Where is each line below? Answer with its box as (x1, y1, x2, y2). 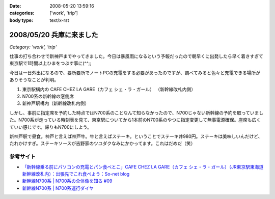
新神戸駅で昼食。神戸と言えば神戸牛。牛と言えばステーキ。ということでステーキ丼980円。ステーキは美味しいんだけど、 (9, 133, 263, 139)
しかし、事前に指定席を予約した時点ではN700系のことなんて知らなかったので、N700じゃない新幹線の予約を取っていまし (9, 109, 264, 116)
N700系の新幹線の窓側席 (22, 93, 74, 99)
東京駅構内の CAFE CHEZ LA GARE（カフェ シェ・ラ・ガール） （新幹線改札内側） (22, 86, 196, 92)
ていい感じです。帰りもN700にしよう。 (9, 124, 92, 130)
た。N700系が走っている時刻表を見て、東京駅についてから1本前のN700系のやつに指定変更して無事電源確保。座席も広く (9, 117, 261, 123)
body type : (9, 17, 33, 23)
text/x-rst (49, 17, 69, 23)
